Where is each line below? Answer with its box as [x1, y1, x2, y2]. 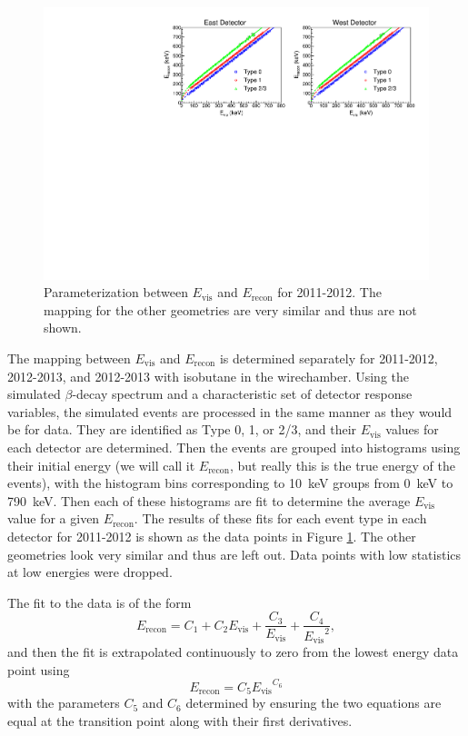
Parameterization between [44, 283, 188, 302]
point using [7, 660, 70, 679]
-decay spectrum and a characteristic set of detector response [72, 384, 413, 403]
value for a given [7, 509, 100, 528]
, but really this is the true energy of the [229, 455, 455, 474]
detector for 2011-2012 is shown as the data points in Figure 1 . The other [7, 526, 416, 545]
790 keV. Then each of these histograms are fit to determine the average [7, 491, 411, 510]
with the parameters [7, 693, 120, 712]
